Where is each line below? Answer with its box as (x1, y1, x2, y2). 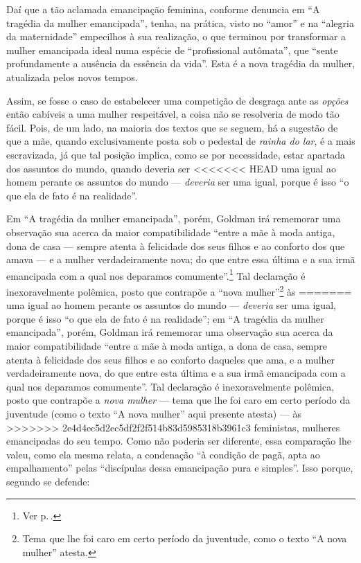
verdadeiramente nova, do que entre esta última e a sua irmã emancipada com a (6, 366, 346, 380)
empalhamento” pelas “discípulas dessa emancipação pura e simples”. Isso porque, (6, 461, 353, 475)
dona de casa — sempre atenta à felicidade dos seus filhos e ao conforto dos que (6, 238, 345, 253)
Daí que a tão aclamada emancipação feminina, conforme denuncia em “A (6, 2, 320, 16)
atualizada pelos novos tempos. (6, 69, 138, 84)
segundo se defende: (6, 474, 90, 488)
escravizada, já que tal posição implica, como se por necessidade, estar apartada (6, 147, 346, 161)
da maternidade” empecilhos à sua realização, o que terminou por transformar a (6, 29, 346, 44)
